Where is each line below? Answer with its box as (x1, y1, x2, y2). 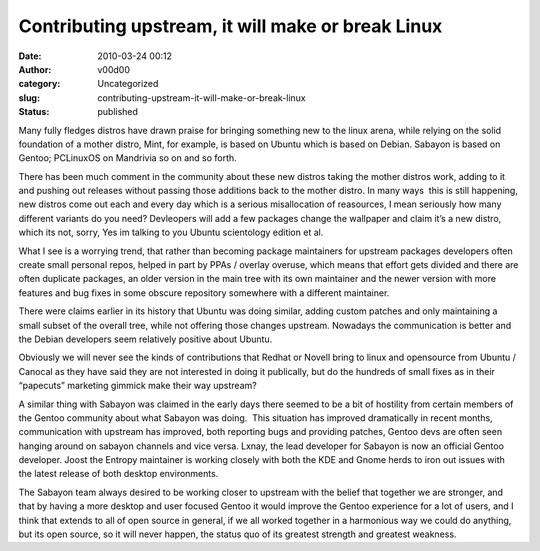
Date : (18, 50, 42, 62)
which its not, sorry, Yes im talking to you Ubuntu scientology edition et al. (18, 226, 324, 239)
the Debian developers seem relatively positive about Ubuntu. (18, 333, 273, 345)
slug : (18, 91, 40, 104)
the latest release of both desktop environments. (18, 468, 219, 480)
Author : (18, 63, 52, 75)
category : (18, 78, 61, 90)
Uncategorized (97, 78, 159, 90)
